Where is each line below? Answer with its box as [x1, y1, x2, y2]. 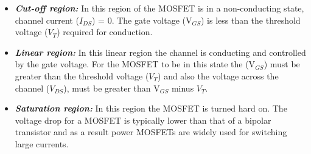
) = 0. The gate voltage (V [91, 13, 192, 26]
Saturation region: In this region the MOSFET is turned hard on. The [15, 102, 287, 115]
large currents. [15, 137, 69, 150]
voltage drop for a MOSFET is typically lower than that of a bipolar [15, 113, 271, 126]
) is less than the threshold [200, 13, 301, 26]
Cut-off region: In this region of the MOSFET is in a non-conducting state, [15, 2, 304, 14]
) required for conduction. [57, 25, 153, 38]
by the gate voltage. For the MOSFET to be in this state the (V [15, 58, 256, 70]
